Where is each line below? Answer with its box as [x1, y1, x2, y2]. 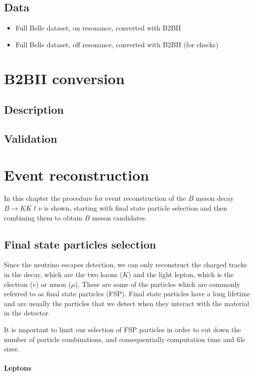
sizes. [4, 344, 20, 354]
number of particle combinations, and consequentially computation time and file [4, 334, 246, 344]
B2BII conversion [4, 68, 125, 88]
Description [4, 102, 64, 117]
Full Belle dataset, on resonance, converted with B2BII [15, 23, 181, 33]
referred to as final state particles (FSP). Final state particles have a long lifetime [4, 288, 251, 299]
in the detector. [4, 308, 51, 318]
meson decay [195, 193, 234, 203]
